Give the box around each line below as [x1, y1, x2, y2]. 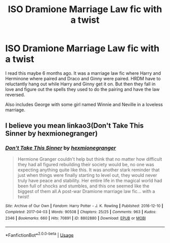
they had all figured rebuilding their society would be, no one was [17, 161, 154, 167]
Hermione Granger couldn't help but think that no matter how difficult [17, 156, 162, 162]
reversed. [5, 91, 25, 98]
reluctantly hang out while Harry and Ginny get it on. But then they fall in [5, 81, 156, 87]
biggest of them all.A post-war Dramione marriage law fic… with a [17, 188, 155, 194]
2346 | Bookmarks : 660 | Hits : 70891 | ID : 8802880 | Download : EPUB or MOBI [5, 216, 146, 221]
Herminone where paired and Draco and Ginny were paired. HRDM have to [5, 75, 161, 81]
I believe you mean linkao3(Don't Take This [5, 121, 144, 130]
